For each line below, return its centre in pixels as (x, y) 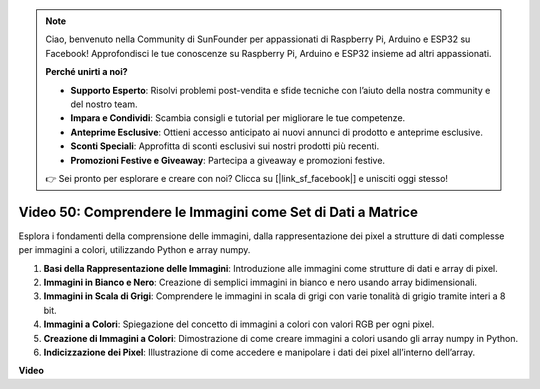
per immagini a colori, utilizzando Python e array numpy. (134, 250)
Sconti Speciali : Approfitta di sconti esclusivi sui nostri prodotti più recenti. (225, 146)
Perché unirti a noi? (87, 72)
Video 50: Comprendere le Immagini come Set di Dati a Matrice (218, 211)
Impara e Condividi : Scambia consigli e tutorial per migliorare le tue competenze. (238, 118)
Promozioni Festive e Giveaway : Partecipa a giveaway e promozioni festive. (227, 160)
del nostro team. (104, 104)
